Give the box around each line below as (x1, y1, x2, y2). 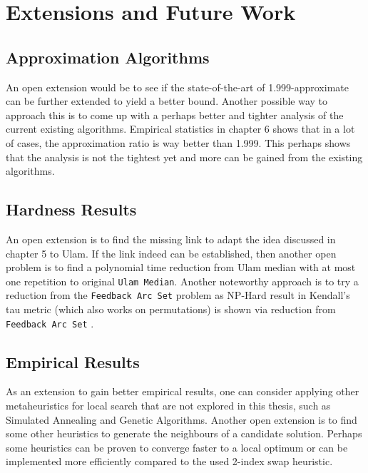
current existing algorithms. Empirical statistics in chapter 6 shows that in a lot (6, 121, 355, 136)
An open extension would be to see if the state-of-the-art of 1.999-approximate (6, 79, 349, 94)
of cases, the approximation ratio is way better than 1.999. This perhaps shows (6, 135, 351, 150)
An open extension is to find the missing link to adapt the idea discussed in (6, 231, 336, 246)
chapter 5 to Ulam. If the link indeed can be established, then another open (6, 245, 337, 260)
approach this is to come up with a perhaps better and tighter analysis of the (6, 107, 344, 122)
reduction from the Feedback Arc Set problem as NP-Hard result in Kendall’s (6, 288, 350, 302)
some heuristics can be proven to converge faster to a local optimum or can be (6, 439, 348, 454)
